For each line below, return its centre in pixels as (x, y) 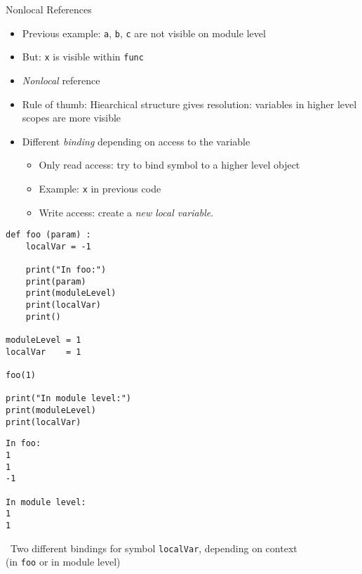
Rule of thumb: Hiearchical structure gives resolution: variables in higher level (189, 104)
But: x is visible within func (83, 57)
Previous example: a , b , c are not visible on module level (144, 33)
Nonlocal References (49, 9)
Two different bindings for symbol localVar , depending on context (154, 548)
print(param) (56, 281)
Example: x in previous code (100, 188)
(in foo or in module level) (63, 562)
